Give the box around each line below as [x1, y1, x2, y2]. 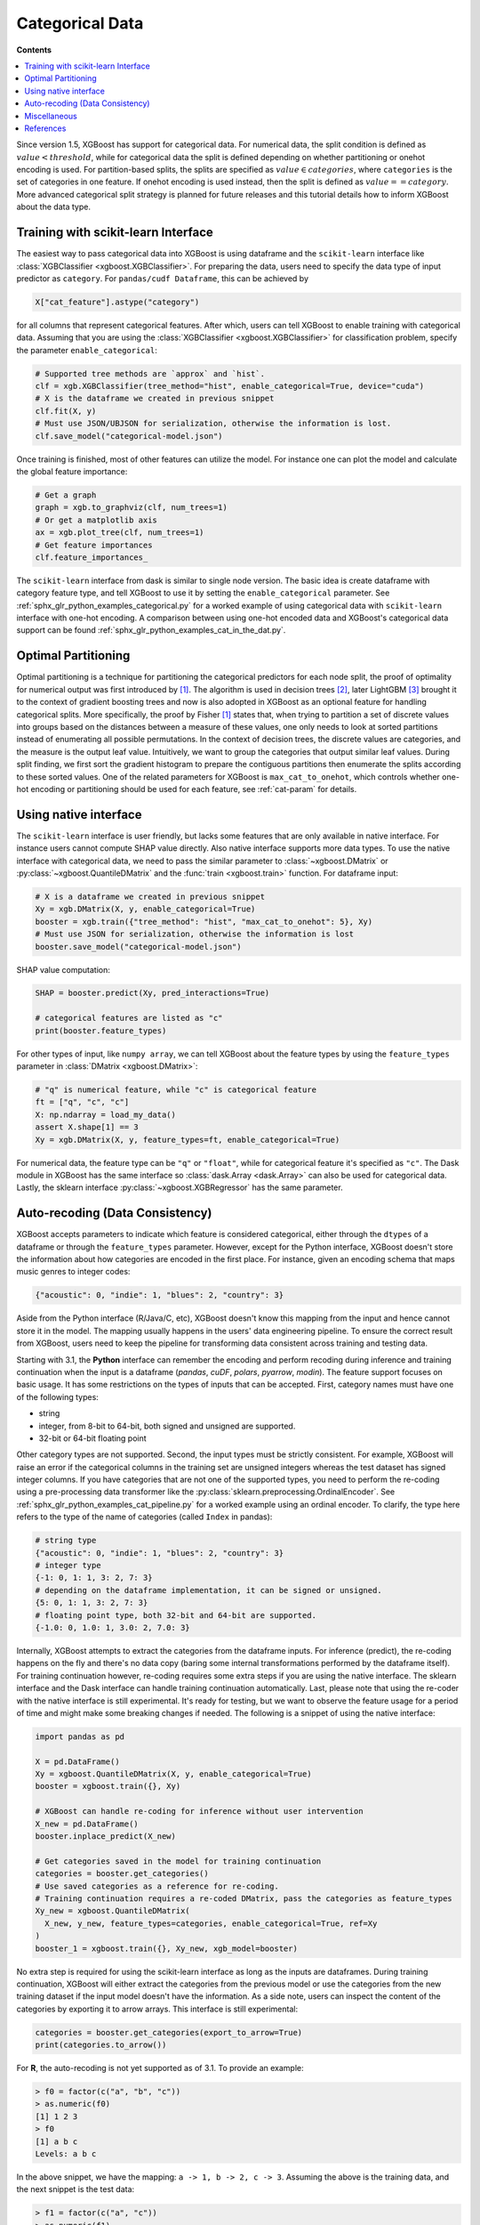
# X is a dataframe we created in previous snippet [35, 891, 266, 902]
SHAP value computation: [16, 964, 111, 975]
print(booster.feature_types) [35, 1025, 167, 1036]
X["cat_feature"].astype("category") [35, 296, 200, 307]
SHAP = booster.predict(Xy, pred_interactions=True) [35, 988, 270, 999]
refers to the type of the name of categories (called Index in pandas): [16, 1511, 273, 1522]
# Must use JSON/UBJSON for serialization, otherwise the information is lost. [35, 418, 392, 429]
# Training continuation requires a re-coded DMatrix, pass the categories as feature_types [35, 1893, 452, 1904]
